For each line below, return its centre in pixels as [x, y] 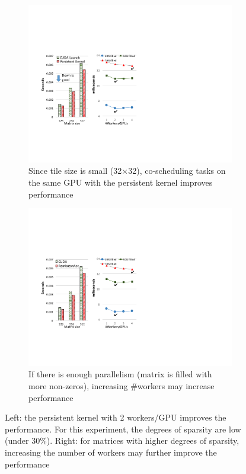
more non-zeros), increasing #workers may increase [122, 386]
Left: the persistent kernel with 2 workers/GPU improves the [116, 417]
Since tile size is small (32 [75, 171]
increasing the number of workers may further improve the [111, 452]
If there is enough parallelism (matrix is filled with [120, 374]
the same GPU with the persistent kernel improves [121, 182]
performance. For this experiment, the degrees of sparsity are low [123, 429]
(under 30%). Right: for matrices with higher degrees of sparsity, [122, 440]
